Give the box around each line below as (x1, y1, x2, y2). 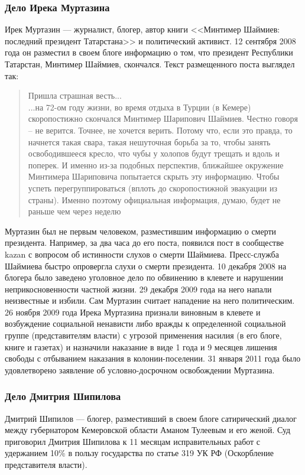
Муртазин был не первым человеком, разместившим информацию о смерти (5, 225, 277, 237)
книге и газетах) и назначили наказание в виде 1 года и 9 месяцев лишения (5, 340, 277, 353)
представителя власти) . (5, 458, 87, 471)
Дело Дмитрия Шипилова (5, 389, 121, 404)
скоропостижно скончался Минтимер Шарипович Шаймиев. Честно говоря (28, 112, 298, 125)
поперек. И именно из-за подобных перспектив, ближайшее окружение (28, 158, 284, 171)
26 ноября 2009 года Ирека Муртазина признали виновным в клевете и (5, 305, 261, 318)
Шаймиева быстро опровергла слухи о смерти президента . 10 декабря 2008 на (5, 259, 287, 272)
